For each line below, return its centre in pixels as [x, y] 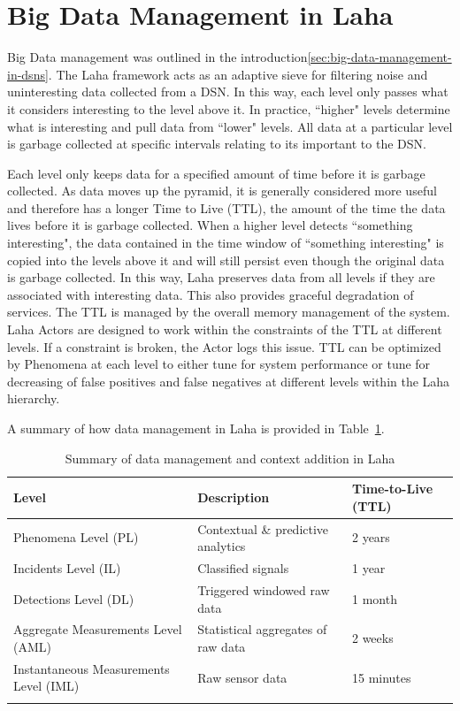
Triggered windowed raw [264, 589]
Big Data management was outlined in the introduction [157, 57]
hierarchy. [34, 398]
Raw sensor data [242, 677]
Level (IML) [46, 686]
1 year [368, 568]
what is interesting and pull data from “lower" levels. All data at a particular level [230, 126]
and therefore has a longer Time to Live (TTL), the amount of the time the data [226, 207]
